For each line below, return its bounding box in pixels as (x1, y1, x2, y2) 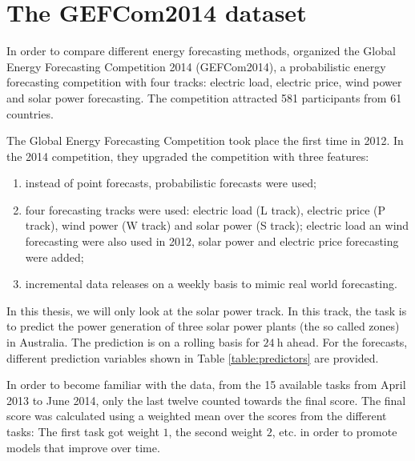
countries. (6, 105, 54, 122)
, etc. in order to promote (272, 423, 397, 439)
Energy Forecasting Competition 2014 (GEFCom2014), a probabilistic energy (6, 58, 386, 74)
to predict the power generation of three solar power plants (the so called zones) (6, 318, 400, 335)
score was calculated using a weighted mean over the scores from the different (6, 407, 387, 424)
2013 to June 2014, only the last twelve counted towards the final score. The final (6, 391, 406, 408)
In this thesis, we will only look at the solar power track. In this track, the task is (6, 302, 407, 319)
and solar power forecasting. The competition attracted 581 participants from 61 (6, 89, 402, 106)
